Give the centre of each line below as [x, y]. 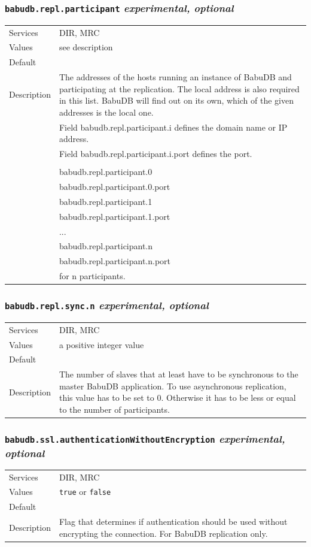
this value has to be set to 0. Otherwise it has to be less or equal [177, 398]
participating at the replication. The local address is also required [179, 88]
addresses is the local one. [106, 112]
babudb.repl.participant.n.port [115, 261]
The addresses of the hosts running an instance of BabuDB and [175, 77]
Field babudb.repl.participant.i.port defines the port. [155, 154]
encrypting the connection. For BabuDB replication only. [163, 533]
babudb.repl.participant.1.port [115, 216]
